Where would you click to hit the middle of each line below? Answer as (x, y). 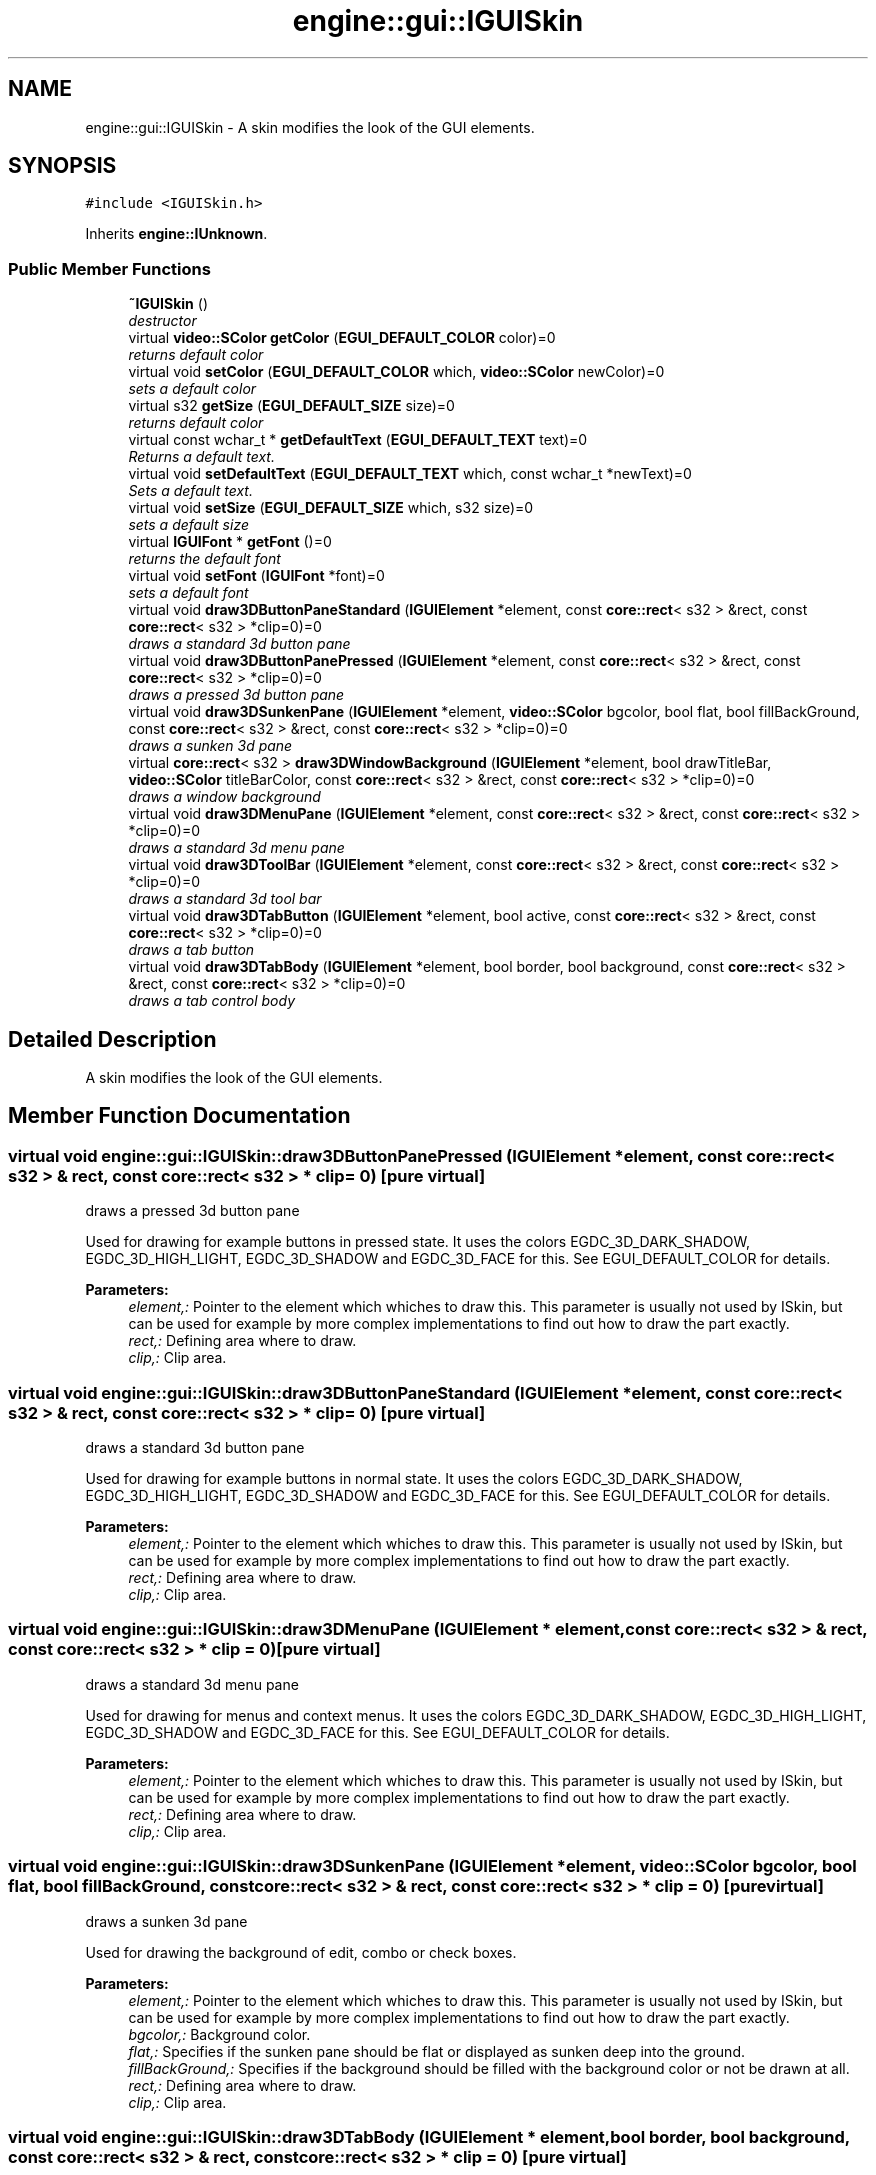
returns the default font (204, 559)
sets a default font (188, 593)
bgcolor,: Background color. (219, 2034)
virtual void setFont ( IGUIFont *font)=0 (256, 576)
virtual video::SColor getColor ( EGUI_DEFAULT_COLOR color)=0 (342, 338)
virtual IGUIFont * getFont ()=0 (230, 542)
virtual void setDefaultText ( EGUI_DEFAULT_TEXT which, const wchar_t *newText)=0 (410, 474)
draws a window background (224, 797)
